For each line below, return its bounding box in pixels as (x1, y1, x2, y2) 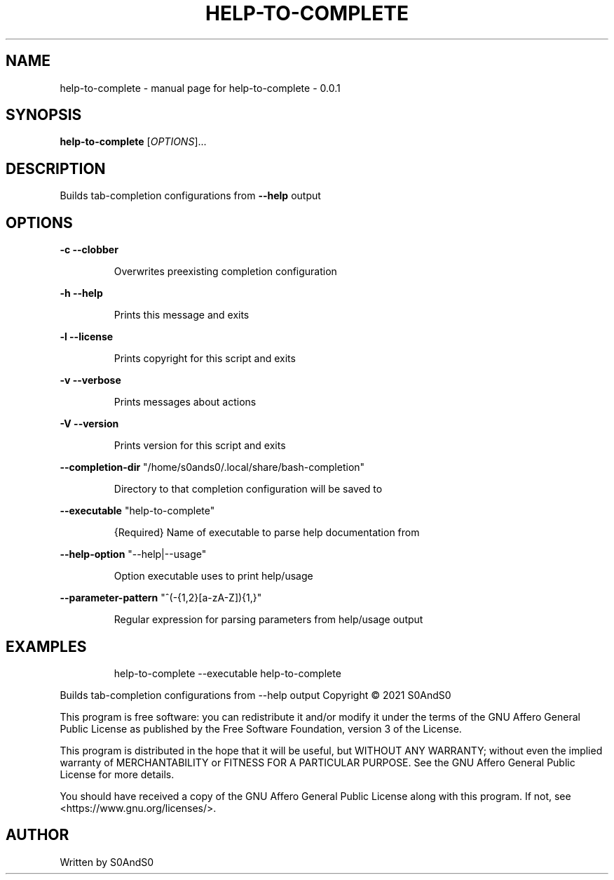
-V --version (60, 418, 119, 430)
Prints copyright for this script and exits (114, 352, 296, 365)
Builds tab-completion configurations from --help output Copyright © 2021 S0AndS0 (60, 688, 451, 701)
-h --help (60, 287, 103, 300)
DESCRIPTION (6, 159, 106, 178)
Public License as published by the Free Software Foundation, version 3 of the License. (60, 722, 462, 735)
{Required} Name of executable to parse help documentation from (114, 526, 420, 539)
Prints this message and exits (114, 309, 250, 321)
